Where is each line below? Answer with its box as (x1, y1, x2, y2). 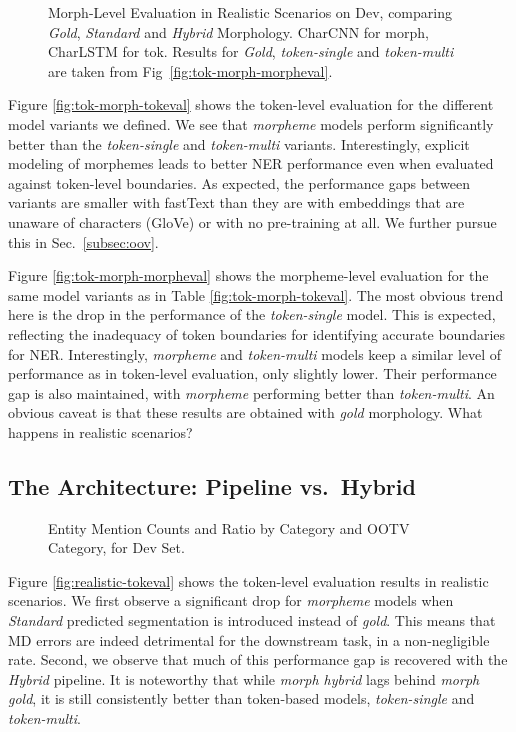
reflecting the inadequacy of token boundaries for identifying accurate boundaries (8, 323, 506, 344)
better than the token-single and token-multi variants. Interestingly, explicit (8, 133, 470, 154)
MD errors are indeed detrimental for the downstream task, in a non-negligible (8, 629, 490, 650)
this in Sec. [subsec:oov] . (8, 231, 159, 252)
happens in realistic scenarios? (8, 421, 193, 442)
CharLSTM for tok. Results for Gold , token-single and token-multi (48, 41, 454, 62)
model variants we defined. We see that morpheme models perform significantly (8, 113, 494, 134)
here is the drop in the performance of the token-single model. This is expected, (8, 304, 496, 325)
